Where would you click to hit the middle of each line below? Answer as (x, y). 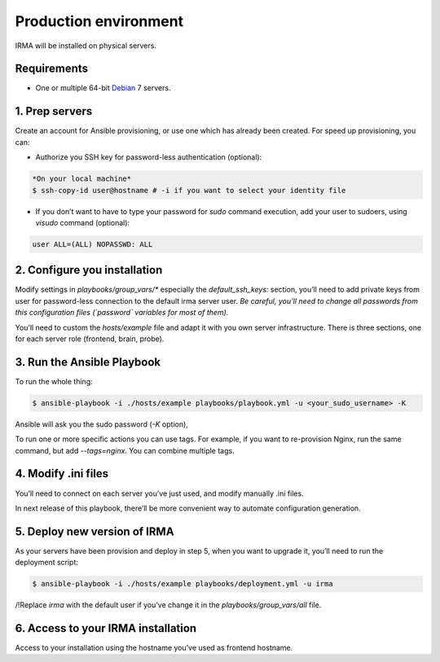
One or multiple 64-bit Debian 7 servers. (103, 88)
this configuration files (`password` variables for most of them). (122, 313)
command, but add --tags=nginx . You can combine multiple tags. (125, 450)
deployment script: (47, 563)
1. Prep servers (54, 111)
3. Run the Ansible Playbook (88, 362)
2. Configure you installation (89, 270)
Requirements (52, 69)
